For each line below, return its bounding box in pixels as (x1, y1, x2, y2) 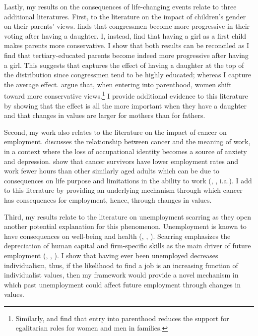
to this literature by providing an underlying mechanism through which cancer (4, 185, 243, 195)
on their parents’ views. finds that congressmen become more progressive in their (4, 21, 250, 31)
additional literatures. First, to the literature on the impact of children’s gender (4, 11, 246, 21)
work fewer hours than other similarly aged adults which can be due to (4, 166, 220, 176)
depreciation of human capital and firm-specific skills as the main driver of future (4, 240, 251, 251)
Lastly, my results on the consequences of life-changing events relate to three (4, 1, 237, 11)
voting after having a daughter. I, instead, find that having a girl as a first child (4, 30, 247, 41)
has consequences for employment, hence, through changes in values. (4, 194, 212, 205)
